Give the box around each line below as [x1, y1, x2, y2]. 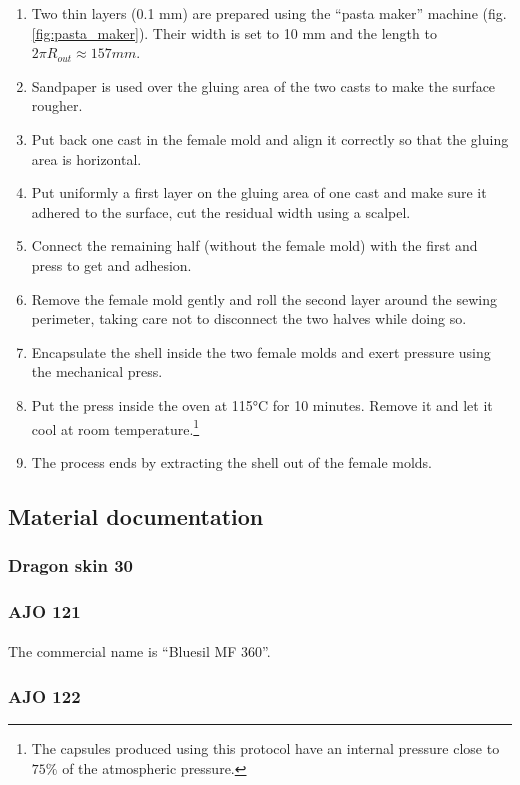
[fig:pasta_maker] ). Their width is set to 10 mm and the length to [31, 22, 437, 43]
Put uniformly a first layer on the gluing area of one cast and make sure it [31, 182, 487, 203]
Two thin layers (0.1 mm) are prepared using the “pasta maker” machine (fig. [31, 3, 507, 23]
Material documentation [8, 500, 264, 531]
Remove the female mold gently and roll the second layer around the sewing [31, 288, 497, 309]
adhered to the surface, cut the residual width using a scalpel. [31, 201, 411, 222]
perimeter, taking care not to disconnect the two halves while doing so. [31, 308, 467, 329]
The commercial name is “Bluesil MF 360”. [8, 641, 271, 662]
